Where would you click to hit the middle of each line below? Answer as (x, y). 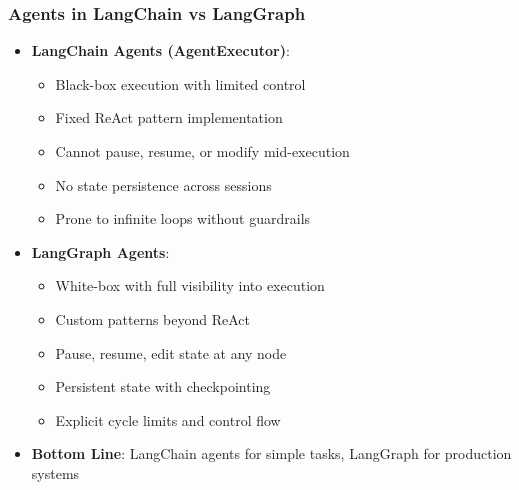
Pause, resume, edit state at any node (171, 352)
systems (55, 472)
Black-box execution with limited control (180, 83)
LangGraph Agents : (100, 251)
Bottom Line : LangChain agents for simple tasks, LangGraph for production (271, 453)
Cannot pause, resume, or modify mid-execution (202, 151)
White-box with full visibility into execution (190, 285)
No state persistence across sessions (163, 184)
